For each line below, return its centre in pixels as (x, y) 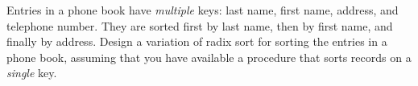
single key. (32, 73)
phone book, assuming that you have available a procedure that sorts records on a (209, 57)
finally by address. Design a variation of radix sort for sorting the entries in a (197, 41)
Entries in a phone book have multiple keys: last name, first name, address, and (203, 10)
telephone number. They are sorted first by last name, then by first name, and (200, 25)
